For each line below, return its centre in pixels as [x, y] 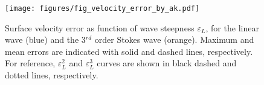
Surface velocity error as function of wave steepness [100, 27]
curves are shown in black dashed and [167, 63]
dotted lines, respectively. [52, 75]
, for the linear [232, 27]
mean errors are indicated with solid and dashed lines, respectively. [129, 51]
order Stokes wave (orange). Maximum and [174, 39]
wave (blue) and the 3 [45, 39]
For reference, [30, 63]
